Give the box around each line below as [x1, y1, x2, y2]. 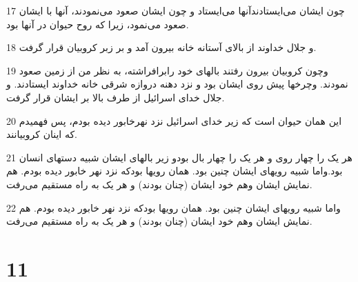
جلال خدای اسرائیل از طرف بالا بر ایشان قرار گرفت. [6, 90, 225, 104]
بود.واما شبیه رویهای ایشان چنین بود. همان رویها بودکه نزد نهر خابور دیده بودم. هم [6, 163, 343, 178]
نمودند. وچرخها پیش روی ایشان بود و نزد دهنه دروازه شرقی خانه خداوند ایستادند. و [6, 77, 348, 91]
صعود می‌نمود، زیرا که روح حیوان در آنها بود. [6, 17, 189, 31]
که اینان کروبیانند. [6, 127, 77, 141]
